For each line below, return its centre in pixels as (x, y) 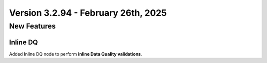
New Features (33, 26)
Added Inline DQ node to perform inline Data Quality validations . (76, 54)
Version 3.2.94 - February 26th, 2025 (88, 13)
